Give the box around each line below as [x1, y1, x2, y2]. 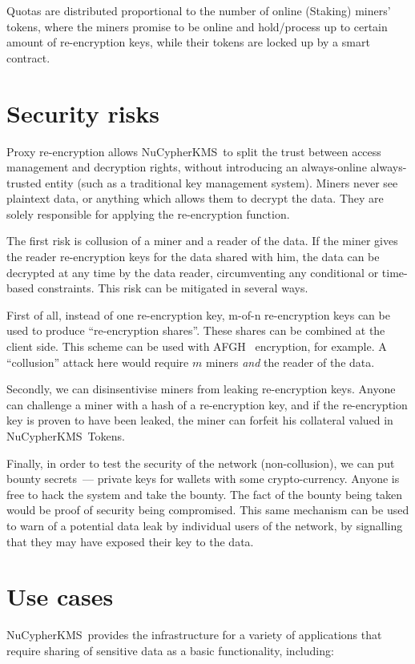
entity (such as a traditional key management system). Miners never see [45, 174, 398, 191]
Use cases [6, 580, 114, 613]
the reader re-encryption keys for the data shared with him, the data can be [6, 248, 380, 265]
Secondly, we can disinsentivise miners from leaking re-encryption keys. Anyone [6, 380, 396, 397]
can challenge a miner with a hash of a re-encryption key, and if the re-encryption [6, 396, 408, 412]
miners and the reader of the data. [205, 353, 375, 370]
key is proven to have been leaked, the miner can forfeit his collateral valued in [6, 412, 393, 429]
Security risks [6, 96, 160, 129]
